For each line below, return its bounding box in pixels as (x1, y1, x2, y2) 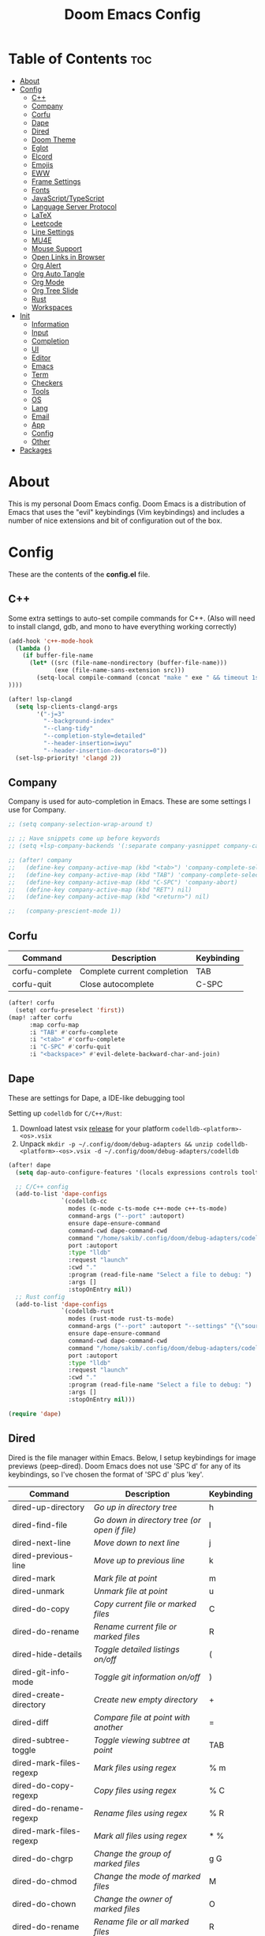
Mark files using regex (93, 1762, 177, 1773)
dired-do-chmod (12, 1875, 77, 1886)
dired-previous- (12, 1550, 74, 1561)
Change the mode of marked (93, 1870, 201, 1882)
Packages (19, 445, 53, 455)
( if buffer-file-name (22, 651, 93, 660)
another (93, 1721, 124, 1732)
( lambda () (15, 644, 51, 652)
